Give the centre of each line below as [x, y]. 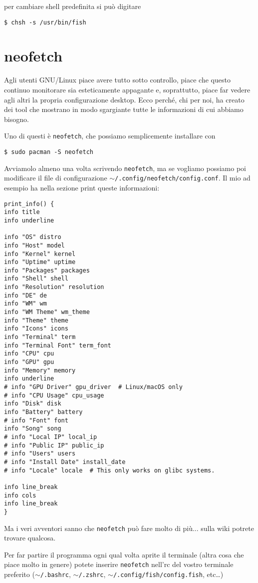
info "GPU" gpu [29, 362]
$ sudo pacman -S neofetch [49, 152]
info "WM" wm [25, 304]
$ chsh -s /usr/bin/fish [45, 22]
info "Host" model [34, 245]
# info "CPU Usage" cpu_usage [54, 395]
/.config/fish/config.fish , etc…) [168, 574]
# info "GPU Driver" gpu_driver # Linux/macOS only [93, 387]
